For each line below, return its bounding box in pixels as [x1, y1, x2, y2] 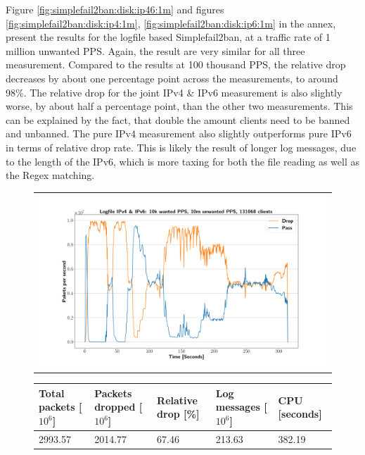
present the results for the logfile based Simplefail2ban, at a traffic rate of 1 [6, 30, 331, 44]
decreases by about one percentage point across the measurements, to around [6, 70, 338, 85]
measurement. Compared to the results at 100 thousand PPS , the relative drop [6, 57, 346, 72]
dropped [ [94, 399, 143, 414]
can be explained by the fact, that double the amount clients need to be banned [6, 112, 350, 127]
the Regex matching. [6, 168, 95, 182]
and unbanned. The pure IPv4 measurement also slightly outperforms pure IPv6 [6, 126, 352, 141]
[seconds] [278, 406, 322, 421]
